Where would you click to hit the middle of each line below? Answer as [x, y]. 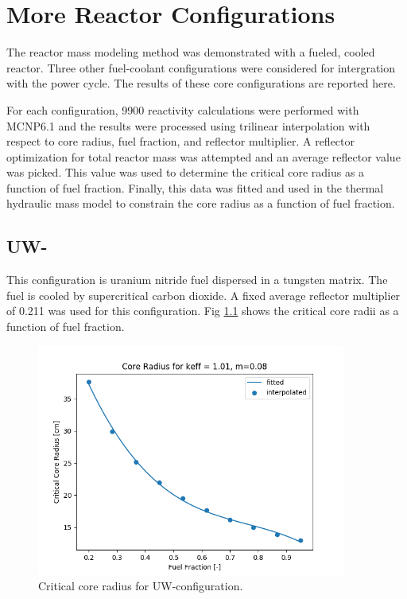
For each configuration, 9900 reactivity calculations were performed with [183, 109]
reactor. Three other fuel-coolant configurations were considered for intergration [201, 67]
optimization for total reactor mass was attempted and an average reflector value [203, 156]
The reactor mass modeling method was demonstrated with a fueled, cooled [191, 52]
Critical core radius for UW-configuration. [141, 586]
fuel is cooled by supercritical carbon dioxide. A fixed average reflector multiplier [203, 295]
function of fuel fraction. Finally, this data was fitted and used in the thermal [195, 187]
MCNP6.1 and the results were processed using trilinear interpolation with [188, 125]
